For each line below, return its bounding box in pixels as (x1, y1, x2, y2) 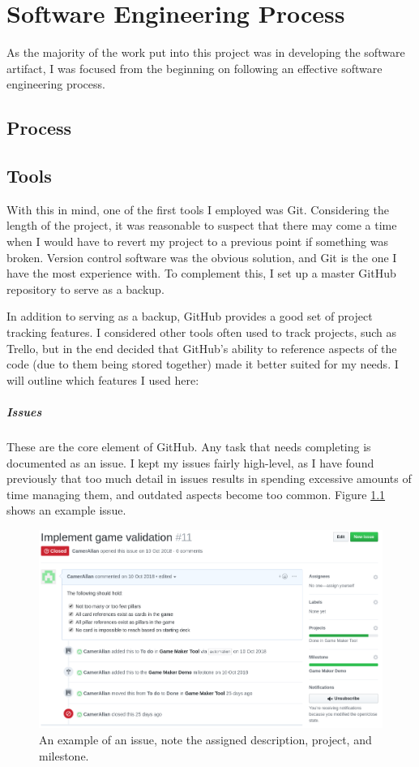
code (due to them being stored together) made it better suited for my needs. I (6, 355, 399, 373)
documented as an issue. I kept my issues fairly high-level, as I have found (6, 454, 374, 471)
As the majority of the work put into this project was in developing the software (6, 44, 405, 61)
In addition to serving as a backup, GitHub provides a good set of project (6, 308, 373, 325)
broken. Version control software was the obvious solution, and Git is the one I (6, 248, 397, 265)
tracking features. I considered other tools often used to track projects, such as (6, 324, 397, 341)
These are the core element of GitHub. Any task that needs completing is (6, 437, 371, 455)
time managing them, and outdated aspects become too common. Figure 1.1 (6, 485, 386, 502)
